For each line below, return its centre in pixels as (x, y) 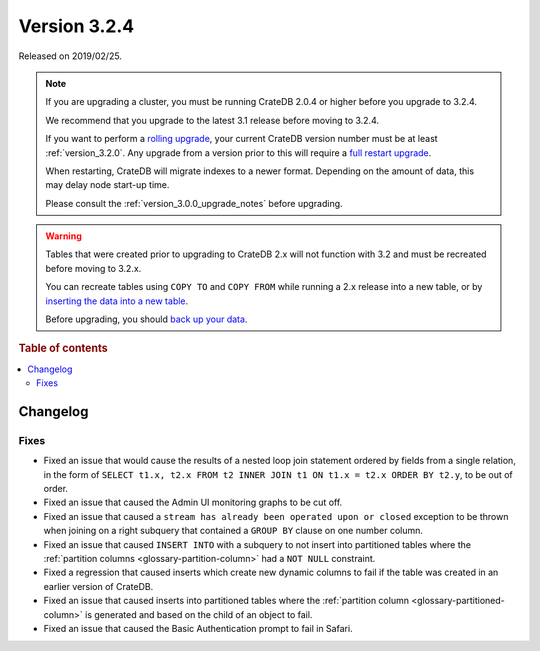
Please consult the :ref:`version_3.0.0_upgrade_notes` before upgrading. (194, 203)
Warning (63, 236)
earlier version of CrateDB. (98, 586)
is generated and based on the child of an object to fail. (199, 614)
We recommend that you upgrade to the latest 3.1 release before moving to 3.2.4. (212, 120)
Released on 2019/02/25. (70, 56)
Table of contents (63, 348)
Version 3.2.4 (76, 26)
